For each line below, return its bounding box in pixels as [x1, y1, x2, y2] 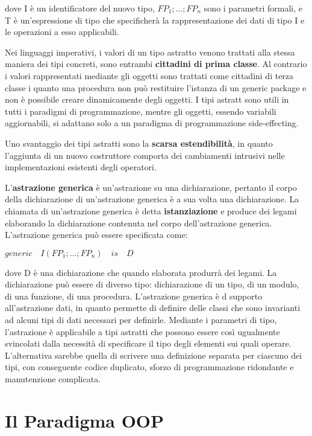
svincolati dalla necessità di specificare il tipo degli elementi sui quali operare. [5, 337, 292, 350]
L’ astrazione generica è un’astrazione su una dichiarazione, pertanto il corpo [5, 181, 297, 193]
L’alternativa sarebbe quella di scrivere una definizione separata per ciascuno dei [5, 348, 302, 361]
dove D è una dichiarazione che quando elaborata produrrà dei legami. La [5, 266, 277, 278]
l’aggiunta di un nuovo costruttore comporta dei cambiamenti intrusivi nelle [5, 149, 285, 161]
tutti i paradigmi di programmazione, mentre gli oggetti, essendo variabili [5, 104, 276, 117]
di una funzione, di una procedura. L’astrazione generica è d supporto [5, 289, 263, 302]
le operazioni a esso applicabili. [5, 25, 119, 38]
